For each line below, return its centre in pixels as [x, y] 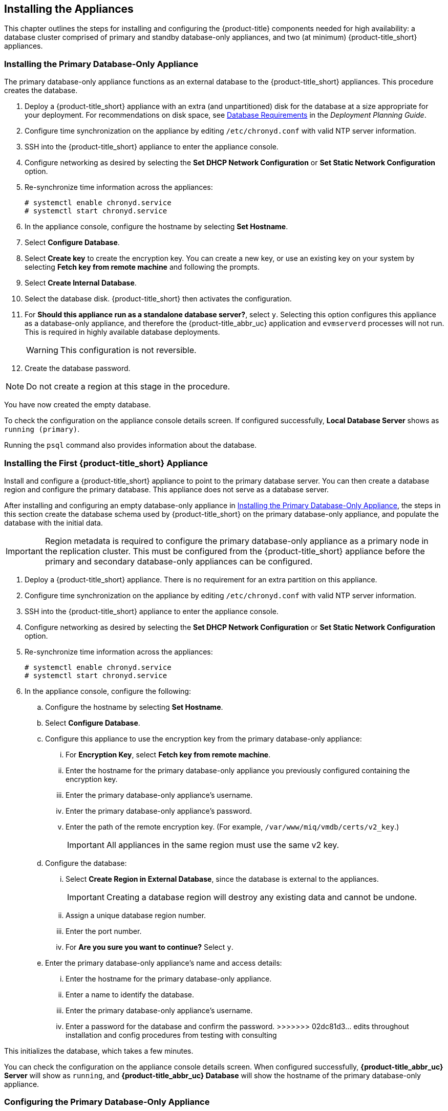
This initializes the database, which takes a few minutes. [99, 1051]
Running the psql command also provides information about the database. [130, 445]
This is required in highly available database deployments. [122, 332]
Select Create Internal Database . [81, 283]
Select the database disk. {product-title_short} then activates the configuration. [158, 299]
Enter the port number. [104, 931]
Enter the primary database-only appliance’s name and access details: [164, 963]
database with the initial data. [54, 522]
